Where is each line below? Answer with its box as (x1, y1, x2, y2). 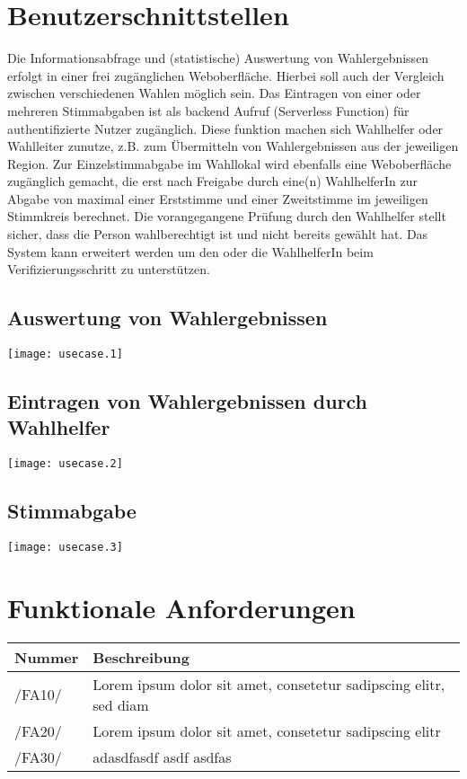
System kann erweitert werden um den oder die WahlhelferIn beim (7, 242, 374, 261)
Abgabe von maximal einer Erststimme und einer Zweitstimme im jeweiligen (7, 189, 428, 208)
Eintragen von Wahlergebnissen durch (7, 387, 367, 415)
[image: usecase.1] (7, 348, 123, 361)
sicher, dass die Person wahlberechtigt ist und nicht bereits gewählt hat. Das (7, 225, 428, 243)
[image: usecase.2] (7, 457, 123, 471)
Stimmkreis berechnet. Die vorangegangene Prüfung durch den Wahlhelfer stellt (7, 207, 446, 226)
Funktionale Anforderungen (7, 589, 356, 625)
